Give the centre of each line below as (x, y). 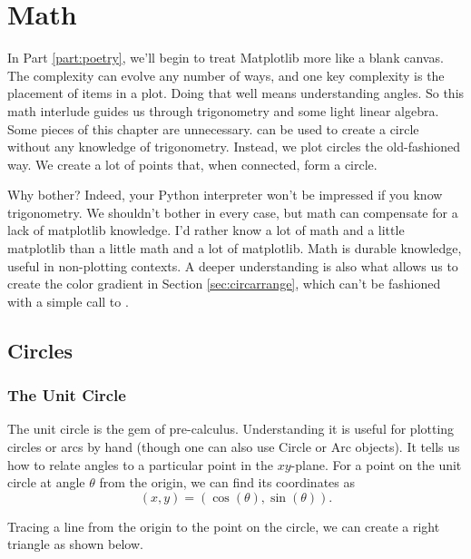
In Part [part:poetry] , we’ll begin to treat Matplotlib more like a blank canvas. (226, 58)
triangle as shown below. (75, 544)
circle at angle (46, 482)
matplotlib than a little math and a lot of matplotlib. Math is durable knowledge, (235, 248)
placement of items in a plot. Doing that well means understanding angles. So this (236, 93)
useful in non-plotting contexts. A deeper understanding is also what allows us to (233, 265)
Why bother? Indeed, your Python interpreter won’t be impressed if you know (225, 195)
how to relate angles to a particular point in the (141, 464)
